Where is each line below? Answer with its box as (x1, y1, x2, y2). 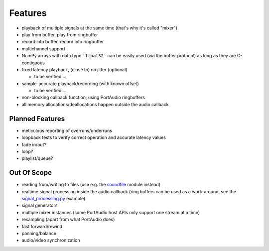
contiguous (21, 60, 45, 66)
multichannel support (21, 45, 66, 52)
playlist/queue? (21, 155, 53, 161)
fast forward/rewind (21, 223, 62, 229)
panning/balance (21, 230, 57, 236)
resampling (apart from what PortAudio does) (21, 217, 115, 223)
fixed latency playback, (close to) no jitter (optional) (21, 66, 128, 72)
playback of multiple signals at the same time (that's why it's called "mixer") (21, 25, 178, 31)
